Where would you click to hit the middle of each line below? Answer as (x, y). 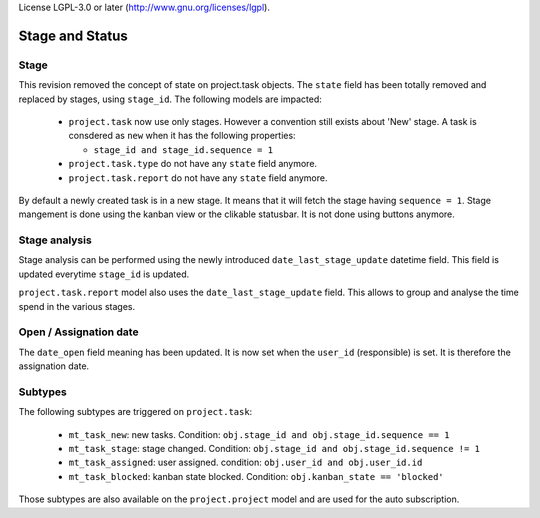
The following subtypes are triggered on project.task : (135, 412)
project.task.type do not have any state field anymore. (193, 164)
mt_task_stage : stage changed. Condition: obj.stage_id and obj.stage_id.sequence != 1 (274, 449)
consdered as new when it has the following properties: (182, 136)
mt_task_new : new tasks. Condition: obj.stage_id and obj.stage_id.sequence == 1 (259, 434)
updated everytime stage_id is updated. (104, 274)
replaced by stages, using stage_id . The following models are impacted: (170, 99)
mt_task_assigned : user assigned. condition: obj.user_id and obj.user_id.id (245, 462)
